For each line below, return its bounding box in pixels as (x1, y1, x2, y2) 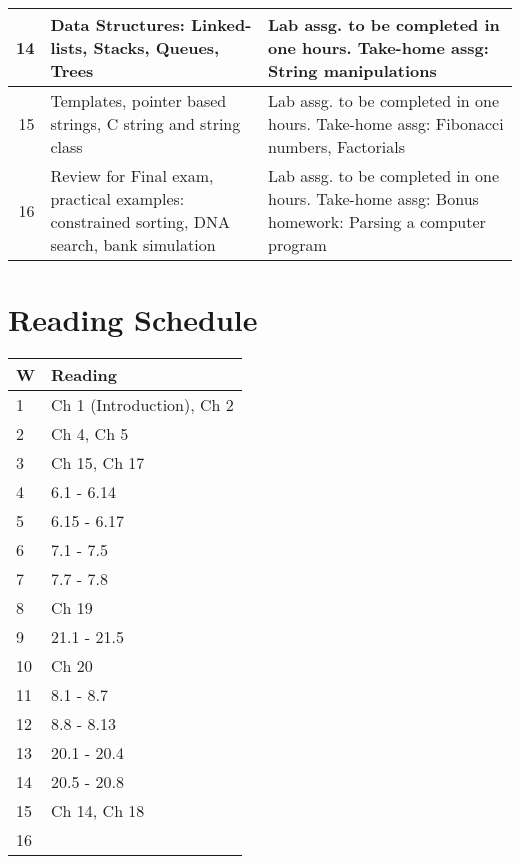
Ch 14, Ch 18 (51, 799, 145, 823)
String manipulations (268, 59, 437, 82)
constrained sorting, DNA (50, 210, 231, 233)
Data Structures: (50, 13, 185, 36)
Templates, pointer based (50, 89, 227, 112)
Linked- (190, 13, 252, 36)
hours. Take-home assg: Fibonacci (268, 112, 504, 135)
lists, (50, 36, 88, 59)
